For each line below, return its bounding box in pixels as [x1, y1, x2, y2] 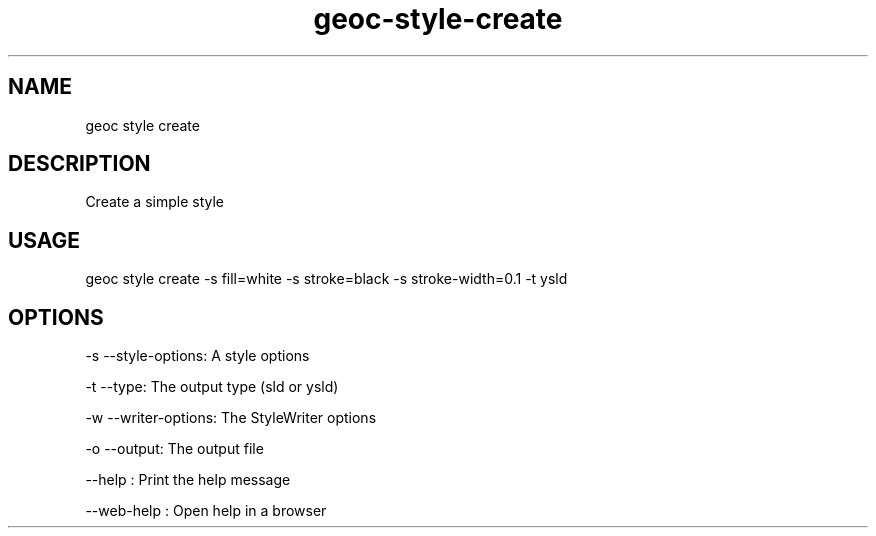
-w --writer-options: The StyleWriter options [85, 409, 377, 427]
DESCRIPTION [8, 151, 151, 177]
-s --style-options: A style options [85, 347, 310, 365]
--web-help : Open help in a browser [85, 502, 327, 520]
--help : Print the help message [85, 471, 291, 489]
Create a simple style [85, 193, 224, 211]
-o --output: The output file [85, 440, 264, 458]
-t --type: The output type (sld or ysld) [85, 378, 339, 396]
